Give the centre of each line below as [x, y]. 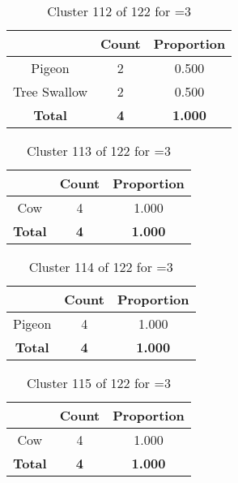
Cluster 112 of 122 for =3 [119, 11]
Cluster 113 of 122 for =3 [98, 151]
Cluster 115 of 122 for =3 [98, 383]
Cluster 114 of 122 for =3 [101, 267]
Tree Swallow [51, 91]
